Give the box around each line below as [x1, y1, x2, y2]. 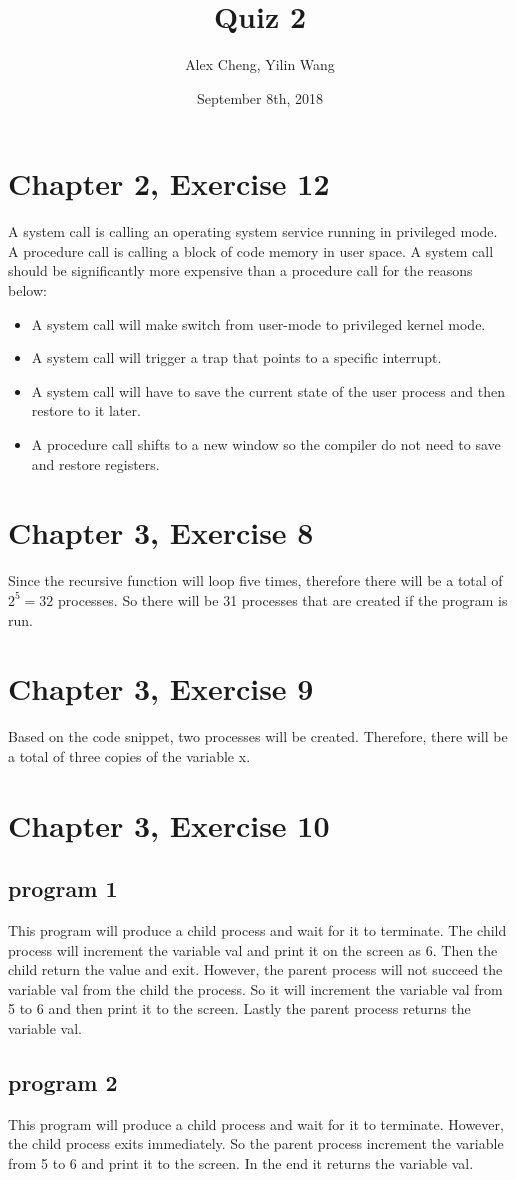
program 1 [8, 873, 118, 904]
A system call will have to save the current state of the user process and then [31, 380, 505, 401]
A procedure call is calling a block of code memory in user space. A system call [8, 240, 494, 261]
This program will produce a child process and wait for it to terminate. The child [8, 919, 507, 940]
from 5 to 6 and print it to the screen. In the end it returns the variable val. [8, 1152, 474, 1173]
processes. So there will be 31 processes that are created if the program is [58, 589, 508, 610]
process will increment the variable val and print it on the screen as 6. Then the [8, 939, 498, 960]
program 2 [8, 1066, 118, 1097]
